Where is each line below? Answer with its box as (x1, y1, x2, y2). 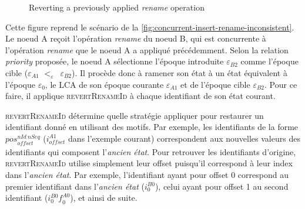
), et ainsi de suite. (70, 191, 138, 204)
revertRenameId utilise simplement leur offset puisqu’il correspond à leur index (5, 157, 293, 169)
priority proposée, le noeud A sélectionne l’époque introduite (5, 55, 224, 67)
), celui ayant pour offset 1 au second (155, 180, 289, 192)
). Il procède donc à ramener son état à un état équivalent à (72, 66, 287, 78)
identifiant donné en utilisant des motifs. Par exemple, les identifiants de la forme (5, 121, 299, 133)
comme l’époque (240, 55, 299, 67)
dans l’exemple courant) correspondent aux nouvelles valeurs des (68, 132, 300, 144)
